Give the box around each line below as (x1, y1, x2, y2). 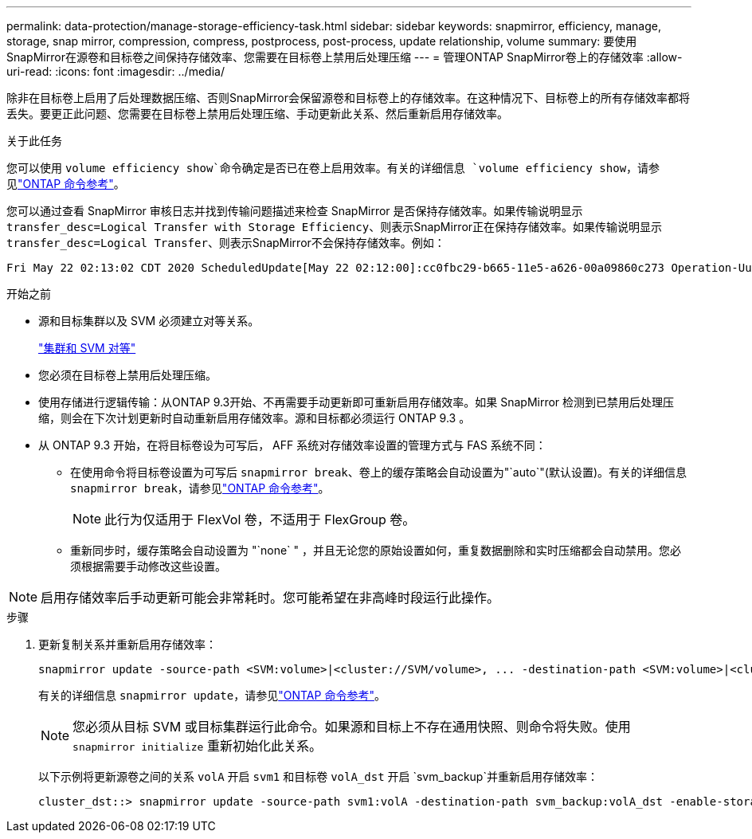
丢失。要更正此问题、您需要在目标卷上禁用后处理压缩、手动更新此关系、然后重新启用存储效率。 (6, 107, 508, 120)
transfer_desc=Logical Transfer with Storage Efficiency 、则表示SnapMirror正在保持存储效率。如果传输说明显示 (6, 220, 663, 233)
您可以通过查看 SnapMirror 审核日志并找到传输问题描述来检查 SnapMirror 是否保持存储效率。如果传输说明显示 (6, 204, 583, 218)
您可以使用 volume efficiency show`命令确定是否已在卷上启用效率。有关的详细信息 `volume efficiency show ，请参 (6, 161, 660, 174)
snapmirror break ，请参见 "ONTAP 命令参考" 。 (70, 481, 330, 495)
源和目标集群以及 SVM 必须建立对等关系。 (38, 314, 260, 327)
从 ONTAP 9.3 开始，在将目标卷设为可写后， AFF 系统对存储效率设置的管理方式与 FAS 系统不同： (38, 438, 546, 452)
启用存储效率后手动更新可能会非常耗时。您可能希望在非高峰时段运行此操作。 (41, 590, 500, 606)
